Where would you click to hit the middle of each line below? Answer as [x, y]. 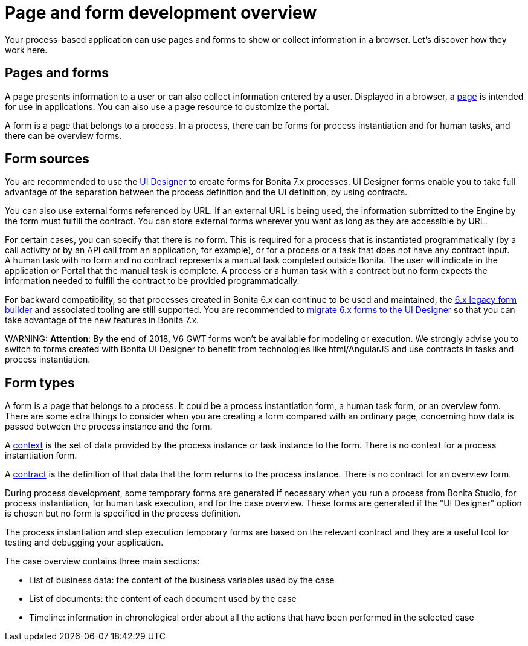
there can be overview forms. [63, 135]
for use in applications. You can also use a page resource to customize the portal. [167, 106]
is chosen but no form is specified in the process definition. [123, 514]
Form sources [47, 159]
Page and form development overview [161, 13]
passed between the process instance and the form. [109, 427]
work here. [26, 50]
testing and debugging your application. [84, 543]
